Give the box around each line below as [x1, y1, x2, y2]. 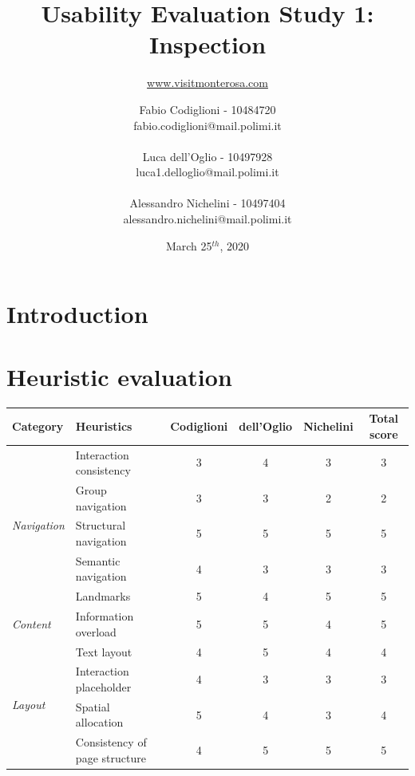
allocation [75, 714, 124, 731]
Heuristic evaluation [6, 360, 232, 392]
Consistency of [75, 734, 147, 750]
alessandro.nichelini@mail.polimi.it [123, 211, 292, 227]
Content [12, 615, 51, 632]
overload [75, 623, 117, 640]
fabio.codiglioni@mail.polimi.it [133, 116, 282, 133]
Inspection [148, 28, 267, 61]
